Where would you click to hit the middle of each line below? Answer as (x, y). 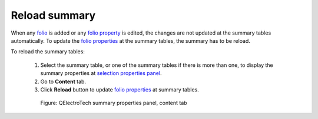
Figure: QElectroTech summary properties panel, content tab (114, 103)
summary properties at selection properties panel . (101, 73)
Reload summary (53, 15)
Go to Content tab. (63, 81)
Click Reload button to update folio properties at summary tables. (120, 89)
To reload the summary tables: (48, 52)
